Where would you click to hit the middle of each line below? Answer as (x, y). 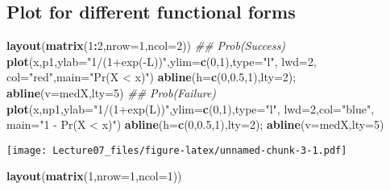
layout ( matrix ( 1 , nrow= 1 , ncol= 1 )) (94, 176)
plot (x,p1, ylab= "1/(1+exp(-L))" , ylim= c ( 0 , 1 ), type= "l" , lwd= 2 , (162, 61)
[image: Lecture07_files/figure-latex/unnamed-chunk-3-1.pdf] (177, 150)
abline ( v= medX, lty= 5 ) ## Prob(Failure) (112, 92)
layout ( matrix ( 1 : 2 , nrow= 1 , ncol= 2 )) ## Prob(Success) (146, 45)
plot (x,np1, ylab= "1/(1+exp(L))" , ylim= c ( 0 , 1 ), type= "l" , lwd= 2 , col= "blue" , (191, 108)
